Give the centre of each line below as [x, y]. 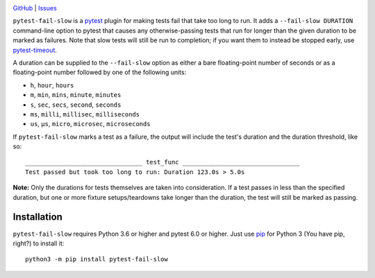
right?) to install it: [39, 243]
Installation [37, 217]
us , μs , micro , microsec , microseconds [90, 124]
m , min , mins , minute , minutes [76, 95]
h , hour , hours [52, 85]
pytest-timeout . [35, 50]
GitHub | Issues [35, 8]
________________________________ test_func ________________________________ [162, 162]
